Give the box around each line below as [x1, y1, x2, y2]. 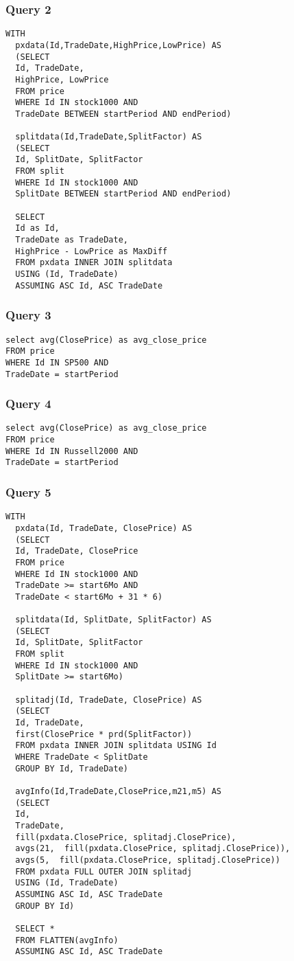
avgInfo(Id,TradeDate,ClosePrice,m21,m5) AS [15, 786, 221, 796]
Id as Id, [15, 223, 60, 234]
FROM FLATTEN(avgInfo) [15, 935, 119, 945]
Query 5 [5, 483, 51, 500]
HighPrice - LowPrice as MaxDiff [15, 246, 168, 256]
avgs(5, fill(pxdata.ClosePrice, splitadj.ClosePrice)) [15, 855, 280, 865]
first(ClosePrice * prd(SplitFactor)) [15, 729, 193, 739]
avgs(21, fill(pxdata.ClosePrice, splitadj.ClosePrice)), [15, 844, 291, 854]
